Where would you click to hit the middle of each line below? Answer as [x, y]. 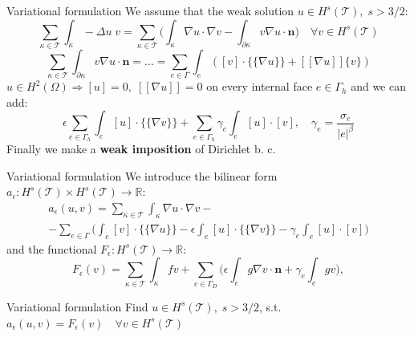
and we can [378, 86]
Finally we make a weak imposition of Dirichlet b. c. [141, 149]
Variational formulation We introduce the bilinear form [142, 175]
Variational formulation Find [77, 306]
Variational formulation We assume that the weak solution [150, 10]
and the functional [52, 248]
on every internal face [260, 86]
